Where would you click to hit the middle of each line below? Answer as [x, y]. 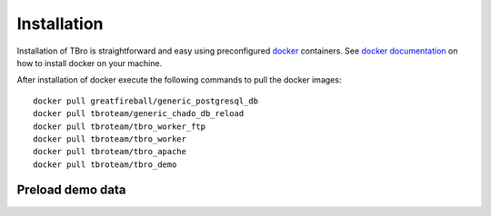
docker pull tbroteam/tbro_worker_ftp [120, 126]
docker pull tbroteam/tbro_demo [105, 164]
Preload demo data [71, 190]
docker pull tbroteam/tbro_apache [110, 152]
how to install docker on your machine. [90, 63]
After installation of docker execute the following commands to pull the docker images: [179, 80]
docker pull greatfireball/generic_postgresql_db [146, 101]
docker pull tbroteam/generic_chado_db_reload [139, 114]
